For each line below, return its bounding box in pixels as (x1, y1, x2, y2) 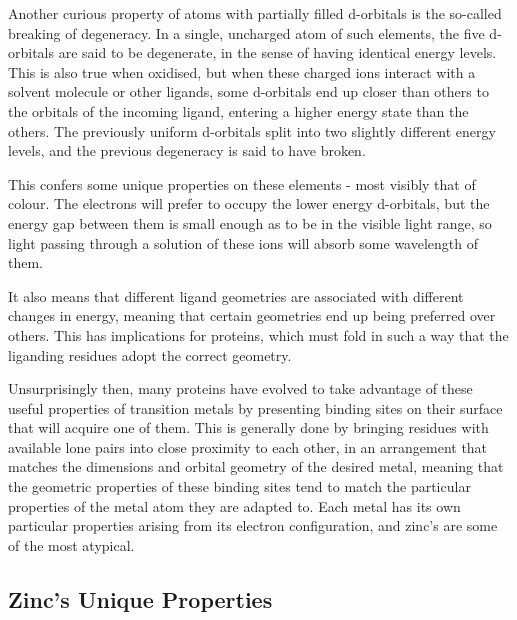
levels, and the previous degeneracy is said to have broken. (8, 140, 366, 161)
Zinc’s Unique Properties (8, 583, 273, 614)
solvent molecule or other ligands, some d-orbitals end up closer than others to (8, 81, 489, 102)
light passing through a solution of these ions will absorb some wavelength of (8, 232, 479, 253)
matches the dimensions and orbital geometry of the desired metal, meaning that (8, 456, 504, 477)
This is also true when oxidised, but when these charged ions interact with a (8, 61, 476, 82)
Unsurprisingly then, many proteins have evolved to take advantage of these (8, 378, 473, 399)
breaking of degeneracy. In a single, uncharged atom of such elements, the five (8, 22, 485, 43)
